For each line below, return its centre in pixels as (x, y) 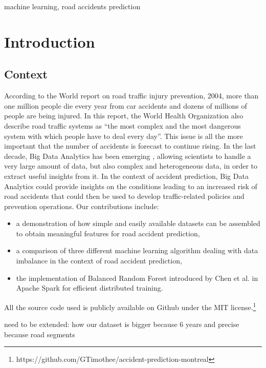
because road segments (40, 334)
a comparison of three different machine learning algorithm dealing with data (137, 250)
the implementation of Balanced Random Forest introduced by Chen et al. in (137, 278)
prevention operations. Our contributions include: (82, 206)
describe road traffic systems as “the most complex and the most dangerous (123, 125)
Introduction (50, 41)
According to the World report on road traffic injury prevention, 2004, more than (131, 96)
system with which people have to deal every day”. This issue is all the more (124, 136)
